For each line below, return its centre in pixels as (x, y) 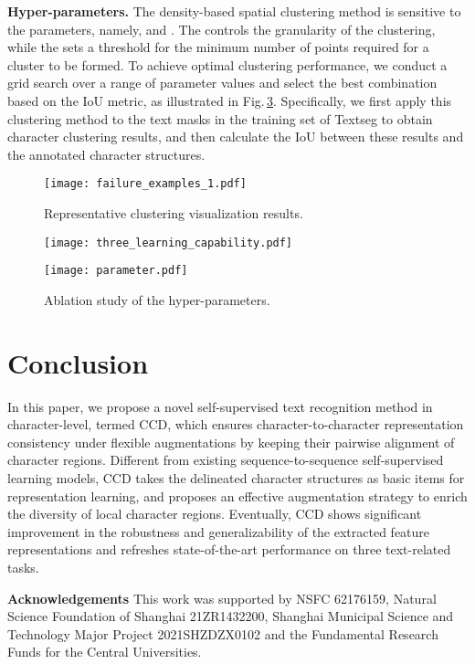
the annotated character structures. (106, 154)
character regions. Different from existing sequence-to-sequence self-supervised (226, 460)
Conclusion (78, 362)
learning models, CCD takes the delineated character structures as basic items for (236, 478)
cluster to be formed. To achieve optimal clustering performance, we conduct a (227, 64)
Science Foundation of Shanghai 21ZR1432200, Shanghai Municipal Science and (231, 616)
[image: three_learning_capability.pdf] (169, 242)
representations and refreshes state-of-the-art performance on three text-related (229, 549)
